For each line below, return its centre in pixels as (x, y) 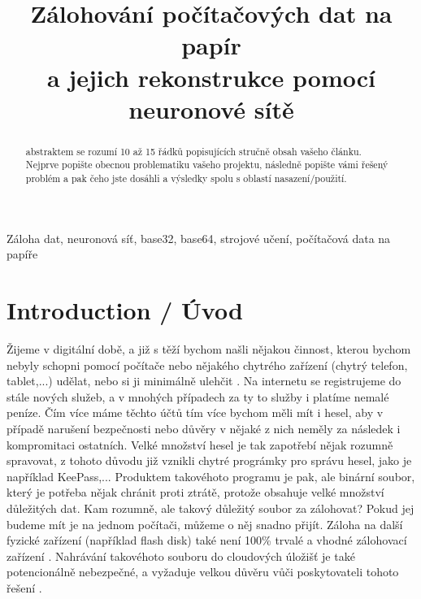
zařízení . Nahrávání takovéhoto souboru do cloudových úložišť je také (181, 556)
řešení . (24, 587)
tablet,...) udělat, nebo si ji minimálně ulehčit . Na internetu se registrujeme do (204, 381)
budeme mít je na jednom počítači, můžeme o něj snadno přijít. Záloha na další (205, 524)
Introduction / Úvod (125, 310)
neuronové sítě (211, 109)
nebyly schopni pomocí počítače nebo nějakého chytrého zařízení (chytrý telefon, (207, 365)
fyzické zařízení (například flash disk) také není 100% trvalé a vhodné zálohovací (207, 540)
